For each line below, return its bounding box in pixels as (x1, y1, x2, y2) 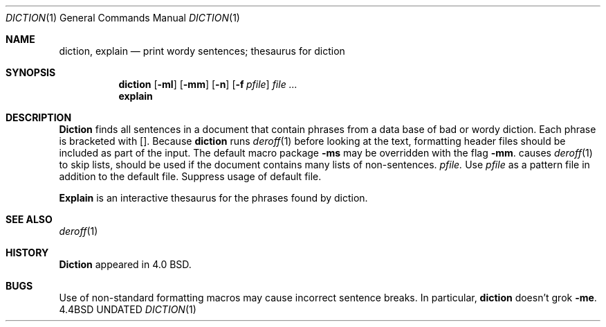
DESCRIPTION (6, 112, 72, 123)
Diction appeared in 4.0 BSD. (59, 258, 192, 270)
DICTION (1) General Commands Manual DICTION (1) (6, 12, 240, 24)
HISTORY (6, 247, 49, 258)
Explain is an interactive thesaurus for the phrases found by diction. (59, 192, 368, 204)
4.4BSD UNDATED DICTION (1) (59, 303, 196, 315)
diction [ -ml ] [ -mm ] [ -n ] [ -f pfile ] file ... (118, 78, 297, 90)
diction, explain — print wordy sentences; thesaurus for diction (59, 45, 345, 57)
